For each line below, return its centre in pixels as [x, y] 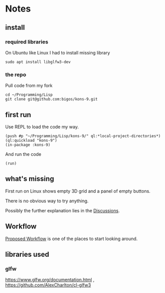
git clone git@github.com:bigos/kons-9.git [52, 99]
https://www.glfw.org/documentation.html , [50, 280]
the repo [16, 75]
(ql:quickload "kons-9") [31, 140]
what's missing [30, 179]
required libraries [27, 42]
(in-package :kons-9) [28, 145]
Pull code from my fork [29, 86]
